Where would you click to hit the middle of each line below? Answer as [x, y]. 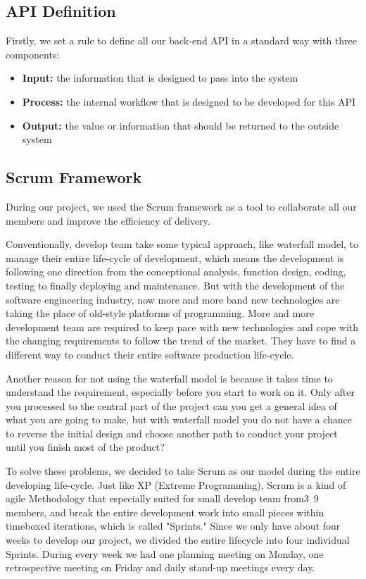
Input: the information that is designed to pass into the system [160, 78]
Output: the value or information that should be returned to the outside [181, 125]
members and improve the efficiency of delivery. [108, 220]
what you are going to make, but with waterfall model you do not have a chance [179, 419]
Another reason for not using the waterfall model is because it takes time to [169, 378]
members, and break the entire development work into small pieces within [165, 512]
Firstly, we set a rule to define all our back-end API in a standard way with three [181, 41]
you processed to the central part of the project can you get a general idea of [171, 405]
